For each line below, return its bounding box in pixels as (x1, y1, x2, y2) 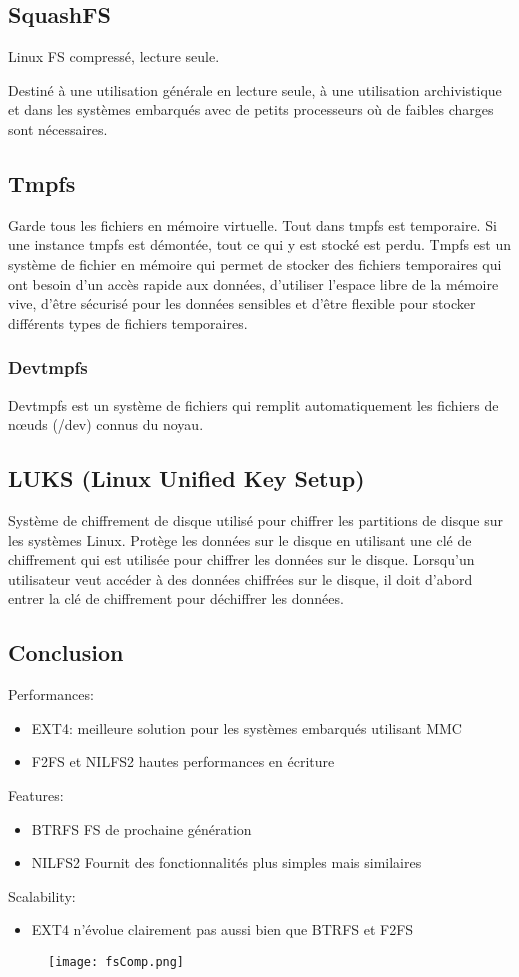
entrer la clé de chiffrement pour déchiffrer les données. (8, 588, 344, 609)
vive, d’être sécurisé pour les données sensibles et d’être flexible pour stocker (8, 293, 476, 314)
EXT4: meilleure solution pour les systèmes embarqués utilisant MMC (31, 717, 462, 738)
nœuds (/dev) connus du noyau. (8, 414, 204, 435)
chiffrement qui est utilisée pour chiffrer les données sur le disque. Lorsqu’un (8, 549, 475, 570)
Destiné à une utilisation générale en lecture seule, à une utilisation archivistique (8, 79, 502, 100)
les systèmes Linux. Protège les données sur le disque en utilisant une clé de (8, 529, 472, 550)
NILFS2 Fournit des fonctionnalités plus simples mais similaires (31, 852, 422, 873)
